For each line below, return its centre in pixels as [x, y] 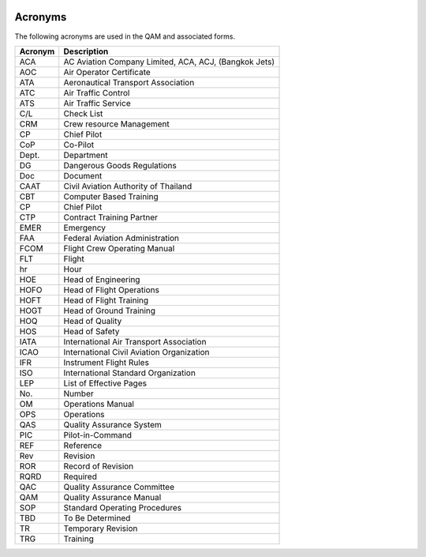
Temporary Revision [101, 528]
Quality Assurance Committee [119, 487]
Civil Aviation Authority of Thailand [128, 186]
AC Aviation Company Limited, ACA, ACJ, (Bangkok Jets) [169, 62]
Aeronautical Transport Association [129, 82]
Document [83, 175]
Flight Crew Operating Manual [119, 248]
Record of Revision [99, 466]
